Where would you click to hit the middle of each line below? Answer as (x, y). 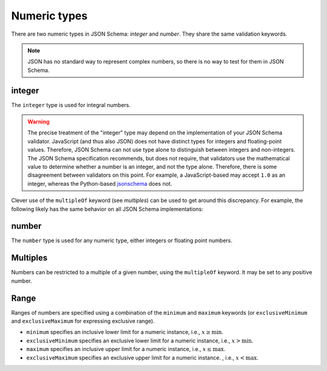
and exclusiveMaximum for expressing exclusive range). (83, 321)
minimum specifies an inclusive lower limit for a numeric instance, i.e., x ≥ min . (125, 332)
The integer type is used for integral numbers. (71, 105)
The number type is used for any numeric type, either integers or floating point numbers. (122, 241)
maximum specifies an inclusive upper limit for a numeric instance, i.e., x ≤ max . (126, 349)
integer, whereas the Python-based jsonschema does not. (100, 183)
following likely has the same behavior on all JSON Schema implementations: (107, 209)
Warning (38, 122)
